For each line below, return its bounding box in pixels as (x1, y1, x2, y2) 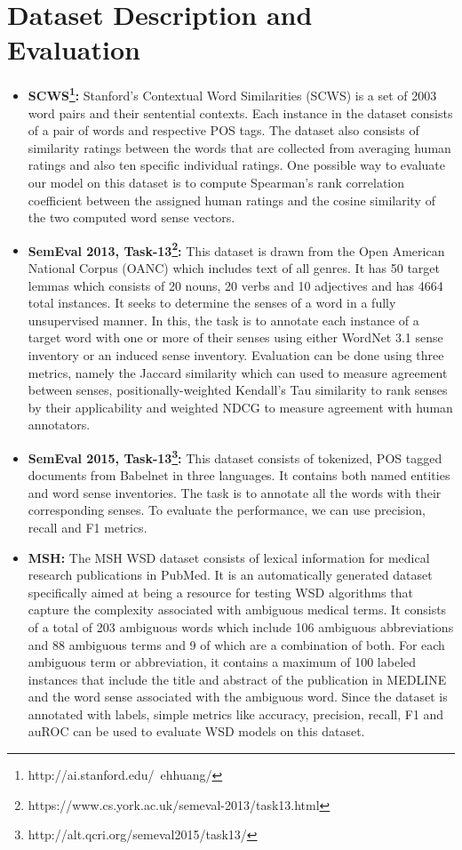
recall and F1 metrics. (28, 517, 147, 536)
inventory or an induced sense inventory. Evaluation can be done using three (28, 345, 444, 364)
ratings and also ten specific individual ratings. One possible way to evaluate (28, 156, 445, 174)
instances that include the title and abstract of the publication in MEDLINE (28, 670, 447, 688)
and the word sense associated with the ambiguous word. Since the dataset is (28, 687, 448, 706)
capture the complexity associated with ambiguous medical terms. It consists (28, 600, 447, 619)
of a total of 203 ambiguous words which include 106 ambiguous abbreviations (28, 617, 454, 636)
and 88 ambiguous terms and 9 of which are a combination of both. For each (28, 635, 445, 654)
